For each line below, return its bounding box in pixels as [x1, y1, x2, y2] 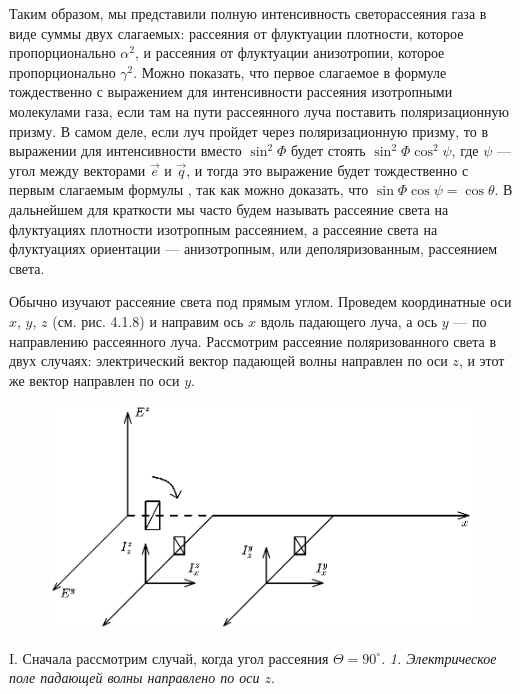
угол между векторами [9, 159, 146, 180]
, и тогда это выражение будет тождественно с [186, 159, 469, 180]
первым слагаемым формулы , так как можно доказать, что [9, 179, 369, 200]
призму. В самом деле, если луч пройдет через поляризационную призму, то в [9, 120, 489, 141]
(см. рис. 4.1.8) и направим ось [52, 310, 244, 331]
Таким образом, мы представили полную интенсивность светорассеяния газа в [9, 3, 487, 23]
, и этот [458, 350, 505, 371]
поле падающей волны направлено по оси [9, 667, 260, 688]
